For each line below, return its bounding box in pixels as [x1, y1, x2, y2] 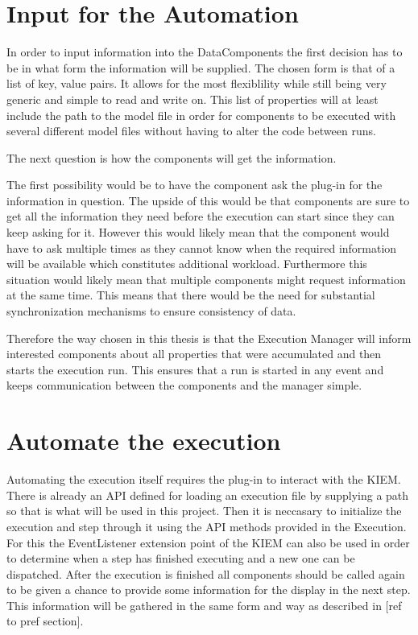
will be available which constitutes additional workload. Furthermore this [6, 255, 367, 272]
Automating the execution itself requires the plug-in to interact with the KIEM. [6, 471, 401, 488]
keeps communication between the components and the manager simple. [6, 377, 362, 394]
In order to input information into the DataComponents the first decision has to [6, 43, 403, 60]
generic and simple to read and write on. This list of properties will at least [6, 90, 379, 107]
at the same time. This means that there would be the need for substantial [6, 287, 375, 303]
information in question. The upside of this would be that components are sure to [6, 192, 410, 208]
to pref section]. [6, 612, 84, 629]
